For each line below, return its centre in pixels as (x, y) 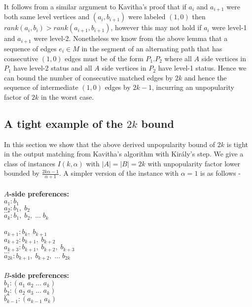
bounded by (22, 173)
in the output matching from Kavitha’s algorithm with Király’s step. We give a (124, 154)
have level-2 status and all (53, 68)
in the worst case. (68, 96)
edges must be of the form (104, 58)
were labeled (147, 17)
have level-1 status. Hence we (202, 68)
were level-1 (229, 27)
